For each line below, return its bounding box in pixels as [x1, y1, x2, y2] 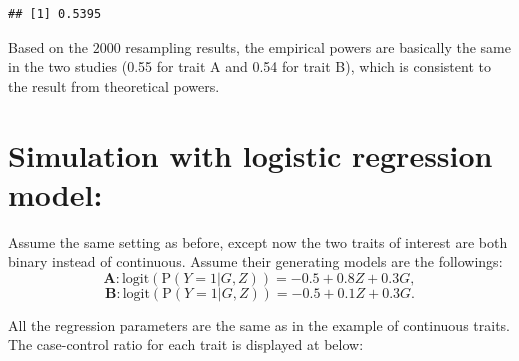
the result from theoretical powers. [8, 75, 220, 96]
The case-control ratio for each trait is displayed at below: [8, 334, 364, 355]
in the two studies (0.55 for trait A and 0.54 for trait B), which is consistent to [8, 56, 491, 77]
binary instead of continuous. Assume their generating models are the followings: [8, 251, 503, 272]
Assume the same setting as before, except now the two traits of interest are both [8, 231, 508, 252]
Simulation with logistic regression [8, 134, 493, 175]
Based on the [8, 36, 88, 57]
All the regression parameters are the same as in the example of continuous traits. [8, 314, 510, 335]
